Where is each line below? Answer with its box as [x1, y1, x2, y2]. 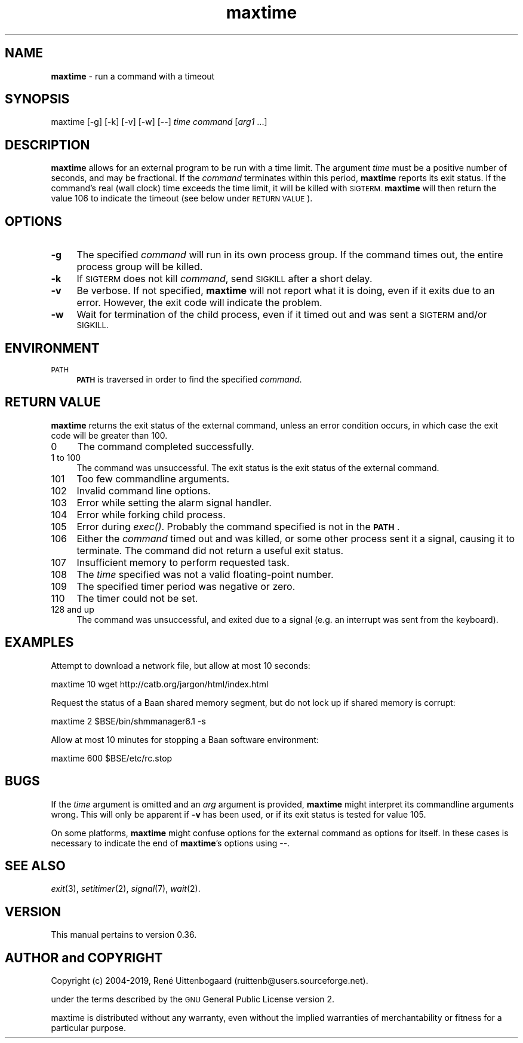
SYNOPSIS [5, 91, 70, 107]
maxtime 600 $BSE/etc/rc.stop [51, 753, 173, 763]
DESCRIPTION [5, 137, 90, 152]
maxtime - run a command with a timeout [51, 71, 215, 81]
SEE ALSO [5, 858, 66, 873]
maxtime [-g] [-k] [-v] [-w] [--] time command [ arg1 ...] [51, 117, 267, 127]
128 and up [51, 604, 94, 614]
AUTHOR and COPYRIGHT [5, 950, 163, 965]
